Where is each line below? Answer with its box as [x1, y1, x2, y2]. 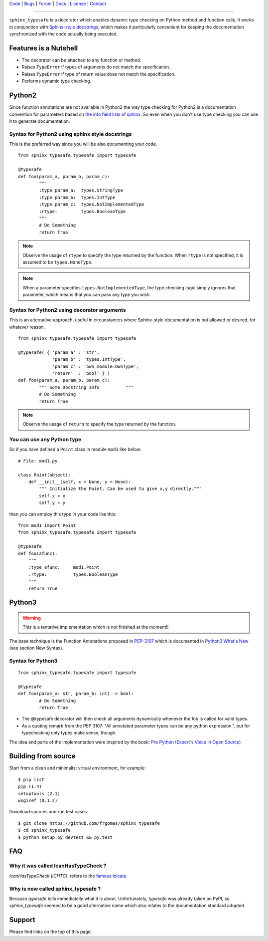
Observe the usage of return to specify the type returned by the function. [22, 421, 176, 427]
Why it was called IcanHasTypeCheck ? [9, 862, 107, 869]
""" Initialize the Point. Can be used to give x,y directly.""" [39, 486, 202, 491]
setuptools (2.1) [18, 791, 60, 796]
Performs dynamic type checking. [21, 78, 92, 84]
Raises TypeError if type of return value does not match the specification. [21, 71, 176, 77]
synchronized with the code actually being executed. [9, 31, 118, 37]
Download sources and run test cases [9, 809, 87, 815]
